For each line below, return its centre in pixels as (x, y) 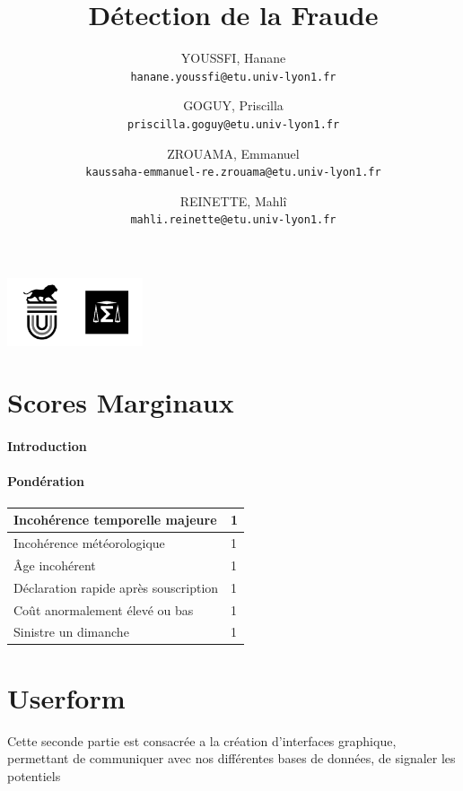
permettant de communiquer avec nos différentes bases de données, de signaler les (231, 758)
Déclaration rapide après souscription (116, 587)
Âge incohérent (55, 565)
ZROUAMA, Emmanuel (233, 153)
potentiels (34, 775)
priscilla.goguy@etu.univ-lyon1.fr (233, 124)
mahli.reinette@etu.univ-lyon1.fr (233, 220)
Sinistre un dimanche (71, 632)
